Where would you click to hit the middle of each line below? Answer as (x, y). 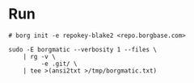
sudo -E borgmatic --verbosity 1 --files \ (83, 49)
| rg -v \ (40, 56)
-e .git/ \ (59, 64)
